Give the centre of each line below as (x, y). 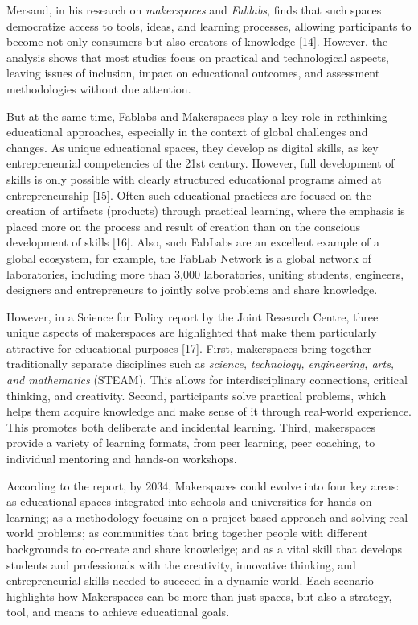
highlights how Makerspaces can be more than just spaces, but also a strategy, (199, 596)
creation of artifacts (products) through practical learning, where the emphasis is (206, 211)
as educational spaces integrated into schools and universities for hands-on (189, 501)
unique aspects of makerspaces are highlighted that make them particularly (192, 332)
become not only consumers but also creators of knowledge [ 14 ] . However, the (197, 41)
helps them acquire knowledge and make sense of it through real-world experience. (209, 411)
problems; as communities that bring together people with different (203, 533)
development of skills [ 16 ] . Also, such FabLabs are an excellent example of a (193, 242)
